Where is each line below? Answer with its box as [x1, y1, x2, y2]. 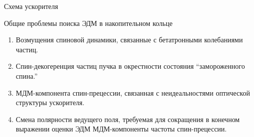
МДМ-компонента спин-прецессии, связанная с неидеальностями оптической [15, 87, 250, 98]
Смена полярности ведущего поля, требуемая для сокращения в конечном [15, 114, 240, 124]
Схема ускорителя [4, 1, 58, 11]
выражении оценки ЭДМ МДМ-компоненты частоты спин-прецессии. [15, 124, 227, 134]
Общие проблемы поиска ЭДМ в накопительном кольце [4, 17, 173, 28]
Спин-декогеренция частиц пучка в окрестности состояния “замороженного [15, 61, 245, 71]
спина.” [15, 70, 38, 81]
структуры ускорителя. [15, 97, 85, 108]
